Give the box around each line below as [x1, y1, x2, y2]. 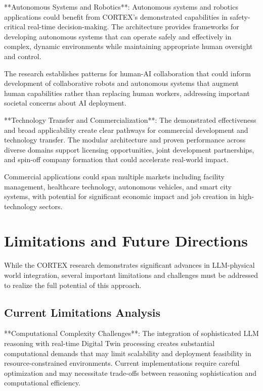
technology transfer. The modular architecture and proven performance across [4, 134, 246, 145]
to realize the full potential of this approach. [4, 279, 142, 290]
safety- [230, 11, 250, 22]
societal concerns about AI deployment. [4, 97, 126, 108]
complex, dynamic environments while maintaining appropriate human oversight [4, 41, 253, 52]
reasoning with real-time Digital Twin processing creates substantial [4, 337, 215, 348]
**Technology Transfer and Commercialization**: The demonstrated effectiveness [4, 114, 256, 125]
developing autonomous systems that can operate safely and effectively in [4, 31, 232, 41]
